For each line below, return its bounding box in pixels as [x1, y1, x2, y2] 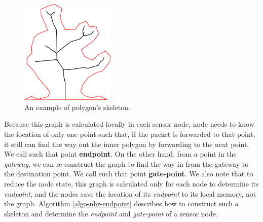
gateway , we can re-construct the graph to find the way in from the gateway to [4, 158, 249, 169]
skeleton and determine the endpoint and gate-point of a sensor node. [4, 208, 218, 218]
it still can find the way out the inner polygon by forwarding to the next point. [4, 138, 249, 149]
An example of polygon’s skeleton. [24, 101, 130, 112]
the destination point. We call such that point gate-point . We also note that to [4, 168, 253, 179]
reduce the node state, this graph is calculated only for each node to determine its [4, 178, 259, 189]
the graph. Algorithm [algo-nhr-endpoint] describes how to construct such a [4, 198, 239, 209]
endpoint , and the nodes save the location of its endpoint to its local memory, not [4, 188, 256, 199]
